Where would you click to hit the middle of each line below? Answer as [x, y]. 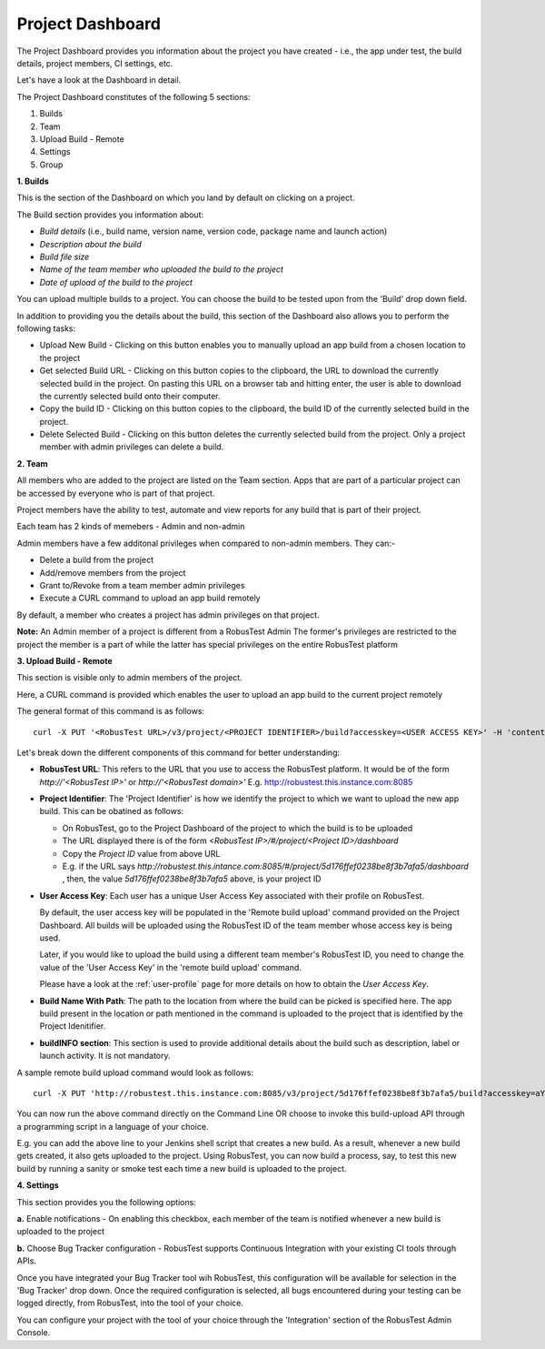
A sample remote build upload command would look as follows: [135, 1072]
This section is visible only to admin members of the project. [129, 678]
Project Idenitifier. [73, 1026]
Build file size [64, 257]
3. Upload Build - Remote [64, 660]
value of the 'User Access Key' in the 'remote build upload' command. [170, 967]
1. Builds [33, 181]
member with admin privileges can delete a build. [132, 447]
